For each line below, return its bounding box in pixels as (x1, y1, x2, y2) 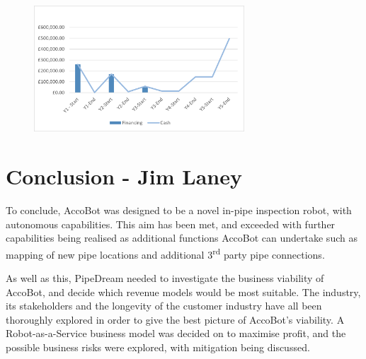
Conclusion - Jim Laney (6, 162, 242, 191)
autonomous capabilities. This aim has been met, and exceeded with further (6, 216, 336, 231)
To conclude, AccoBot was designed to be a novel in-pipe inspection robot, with (6, 202, 352, 217)
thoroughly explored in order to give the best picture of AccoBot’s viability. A (6, 312, 345, 326)
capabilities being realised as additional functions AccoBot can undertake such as (6, 230, 358, 245)
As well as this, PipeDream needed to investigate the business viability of (6, 271, 324, 285)
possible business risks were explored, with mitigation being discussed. (6, 339, 310, 354)
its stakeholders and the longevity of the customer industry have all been (6, 298, 322, 313)
